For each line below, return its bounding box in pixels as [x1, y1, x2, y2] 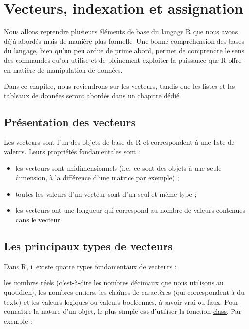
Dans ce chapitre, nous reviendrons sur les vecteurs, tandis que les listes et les [4, 81, 235, 91]
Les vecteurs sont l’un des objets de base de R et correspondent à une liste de [4, 137, 235, 147]
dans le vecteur [15, 215, 60, 225]
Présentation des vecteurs [4, 114, 135, 129]
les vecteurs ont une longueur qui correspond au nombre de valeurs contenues [15, 205, 245, 215]
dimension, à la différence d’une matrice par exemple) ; [15, 172, 179, 183]
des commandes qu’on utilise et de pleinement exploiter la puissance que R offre [4, 55, 242, 65]
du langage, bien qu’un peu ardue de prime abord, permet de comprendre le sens [4, 45, 245, 55]
